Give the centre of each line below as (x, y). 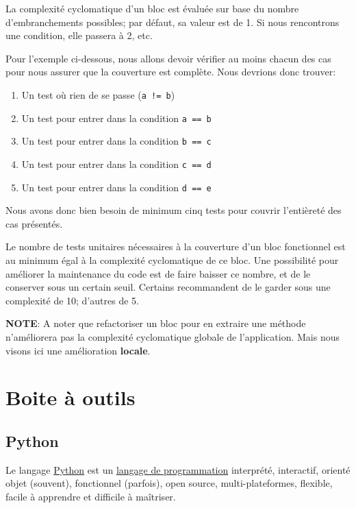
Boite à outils (71, 397)
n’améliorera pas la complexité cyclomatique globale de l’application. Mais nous (173, 337)
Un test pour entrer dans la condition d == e (116, 187)
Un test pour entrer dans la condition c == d (116, 164)
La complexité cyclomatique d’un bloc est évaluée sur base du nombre (152, 8)
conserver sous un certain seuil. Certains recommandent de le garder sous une (168, 287)
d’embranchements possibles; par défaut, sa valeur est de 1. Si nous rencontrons (173, 22)
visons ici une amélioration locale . (78, 350)
